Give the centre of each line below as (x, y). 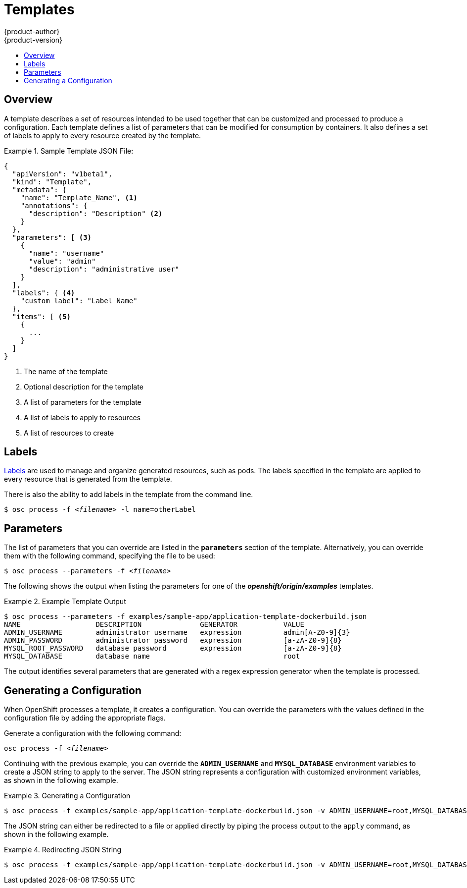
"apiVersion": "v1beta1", (62, 174)
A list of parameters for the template (83, 402)
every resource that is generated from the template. (88, 479)
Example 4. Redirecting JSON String (63, 850)
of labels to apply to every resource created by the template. (103, 135)
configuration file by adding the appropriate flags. (85, 718)
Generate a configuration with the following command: (93, 733)
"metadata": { (39, 190)
